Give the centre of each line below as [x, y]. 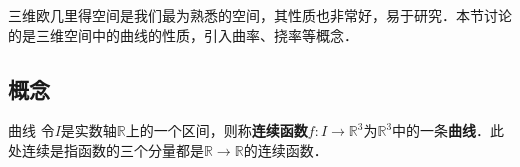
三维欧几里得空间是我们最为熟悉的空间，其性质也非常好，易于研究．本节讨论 [260, 15]
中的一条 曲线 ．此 [448, 130]
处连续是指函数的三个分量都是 [106, 149]
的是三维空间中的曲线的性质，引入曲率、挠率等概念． [183, 34]
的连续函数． [285, 149]
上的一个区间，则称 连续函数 [216, 130]
